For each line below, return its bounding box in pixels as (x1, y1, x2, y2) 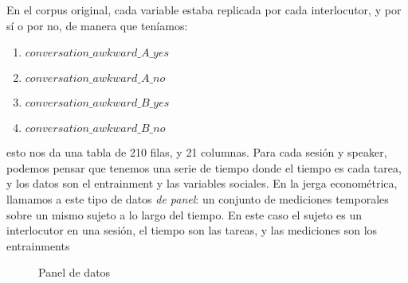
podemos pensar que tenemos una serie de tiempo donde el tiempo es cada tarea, (6, 159, 402, 176)
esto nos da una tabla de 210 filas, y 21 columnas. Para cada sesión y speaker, (6, 144, 387, 161)
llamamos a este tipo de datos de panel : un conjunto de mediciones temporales (6, 190, 389, 207)
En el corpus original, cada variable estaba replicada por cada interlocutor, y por (6, 2, 402, 17)
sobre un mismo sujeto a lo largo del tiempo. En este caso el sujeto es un (6, 206, 363, 223)
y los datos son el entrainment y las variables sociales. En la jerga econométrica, (6, 175, 398, 192)
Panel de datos (38, 264, 111, 281)
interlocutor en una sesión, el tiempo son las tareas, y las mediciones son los (6, 222, 378, 238)
